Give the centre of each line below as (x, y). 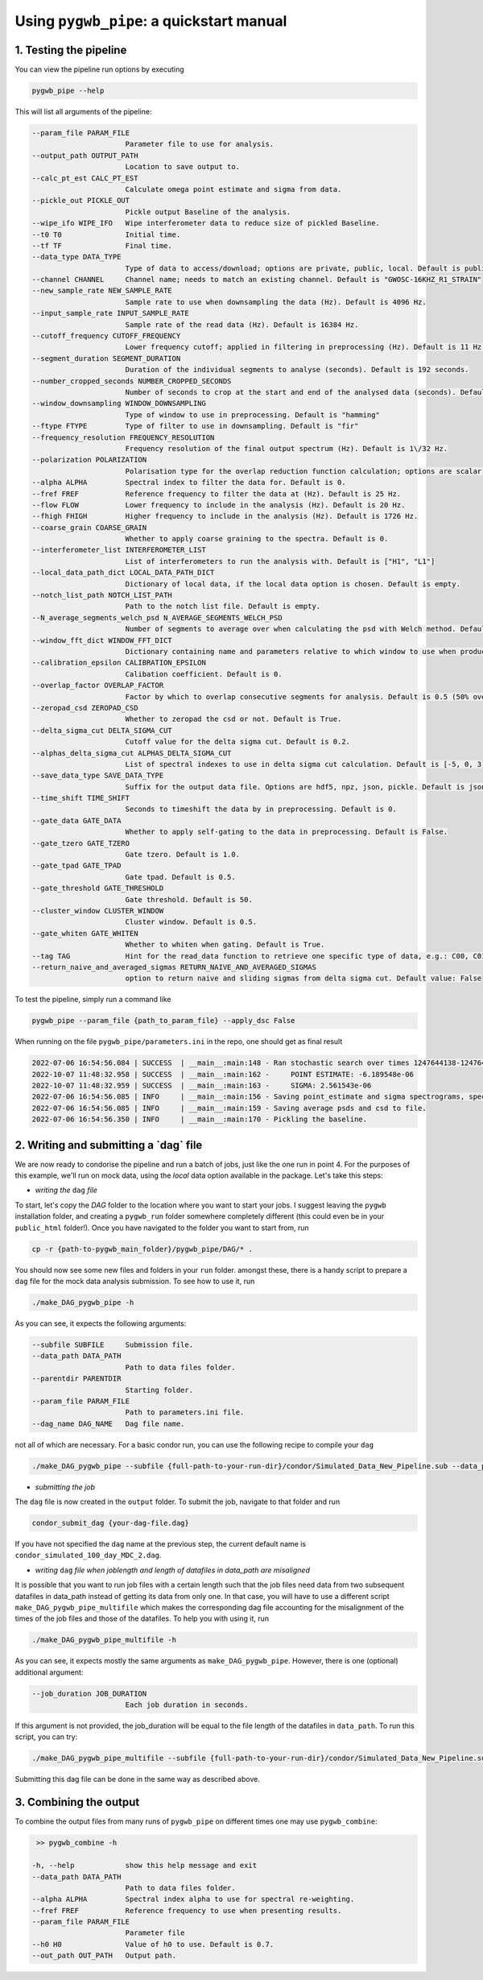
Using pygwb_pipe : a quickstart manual (151, 21)
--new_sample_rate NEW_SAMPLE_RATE (102, 291)
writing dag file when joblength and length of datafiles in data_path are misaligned (172, 1570)
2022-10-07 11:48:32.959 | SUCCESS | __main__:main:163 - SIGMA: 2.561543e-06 (202, 1086)
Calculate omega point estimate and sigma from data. (233, 189)
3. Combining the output (77, 1802)
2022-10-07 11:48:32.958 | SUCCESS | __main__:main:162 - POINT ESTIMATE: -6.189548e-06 (223, 1074)
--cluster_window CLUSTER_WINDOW (98, 911)
